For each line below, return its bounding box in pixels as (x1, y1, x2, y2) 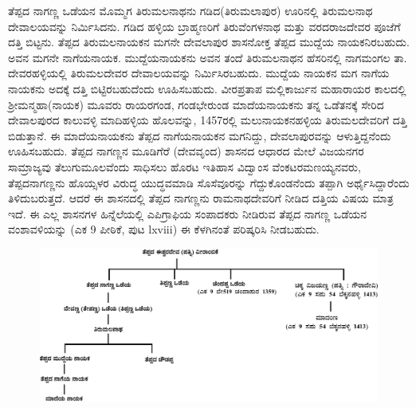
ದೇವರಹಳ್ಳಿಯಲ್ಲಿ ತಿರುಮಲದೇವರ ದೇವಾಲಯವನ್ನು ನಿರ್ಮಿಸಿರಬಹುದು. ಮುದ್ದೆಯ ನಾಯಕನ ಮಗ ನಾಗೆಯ (8, 65, 390, 81)
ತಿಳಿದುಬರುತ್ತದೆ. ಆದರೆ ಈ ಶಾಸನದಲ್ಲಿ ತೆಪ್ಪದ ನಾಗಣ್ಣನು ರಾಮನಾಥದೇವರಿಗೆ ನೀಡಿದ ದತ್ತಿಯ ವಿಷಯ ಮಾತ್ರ (8, 190, 394, 206)
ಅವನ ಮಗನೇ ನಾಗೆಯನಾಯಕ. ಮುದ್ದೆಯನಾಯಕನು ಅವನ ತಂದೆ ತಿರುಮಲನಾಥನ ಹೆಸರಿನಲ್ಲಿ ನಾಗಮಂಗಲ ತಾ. (8, 49, 407, 65)
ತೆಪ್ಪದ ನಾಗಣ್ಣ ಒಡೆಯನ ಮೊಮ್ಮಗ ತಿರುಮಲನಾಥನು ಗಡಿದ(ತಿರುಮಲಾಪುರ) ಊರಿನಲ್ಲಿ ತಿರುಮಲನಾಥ (8, 2, 373, 18)
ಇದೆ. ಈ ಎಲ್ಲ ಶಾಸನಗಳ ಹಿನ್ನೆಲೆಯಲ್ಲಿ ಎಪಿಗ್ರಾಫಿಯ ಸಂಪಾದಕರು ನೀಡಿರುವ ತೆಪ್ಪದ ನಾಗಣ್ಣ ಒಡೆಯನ (8, 205, 367, 222)
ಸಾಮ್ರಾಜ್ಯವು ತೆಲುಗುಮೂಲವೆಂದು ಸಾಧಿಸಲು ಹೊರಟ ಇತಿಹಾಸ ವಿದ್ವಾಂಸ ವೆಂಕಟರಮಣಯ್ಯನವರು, (8, 158, 361, 175)
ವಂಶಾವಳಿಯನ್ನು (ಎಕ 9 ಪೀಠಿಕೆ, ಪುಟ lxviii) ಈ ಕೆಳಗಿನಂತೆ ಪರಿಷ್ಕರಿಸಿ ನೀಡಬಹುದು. (8, 221, 320, 237)
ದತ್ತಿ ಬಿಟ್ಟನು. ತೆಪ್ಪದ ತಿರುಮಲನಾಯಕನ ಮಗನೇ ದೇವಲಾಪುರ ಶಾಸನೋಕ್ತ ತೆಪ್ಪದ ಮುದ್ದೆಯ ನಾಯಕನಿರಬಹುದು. (8, 33, 410, 50)
